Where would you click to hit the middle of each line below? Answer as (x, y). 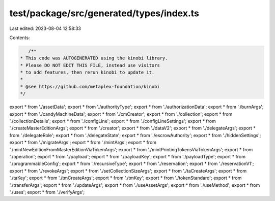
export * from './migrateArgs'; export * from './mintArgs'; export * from (83, 143)
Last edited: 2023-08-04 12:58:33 (45, 28)
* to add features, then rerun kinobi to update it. (87, 73)
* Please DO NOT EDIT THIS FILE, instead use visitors (90, 65)
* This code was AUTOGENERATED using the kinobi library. (94, 58)
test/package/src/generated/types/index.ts (104, 13)
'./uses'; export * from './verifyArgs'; (47, 192)
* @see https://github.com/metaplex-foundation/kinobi (90, 87)
